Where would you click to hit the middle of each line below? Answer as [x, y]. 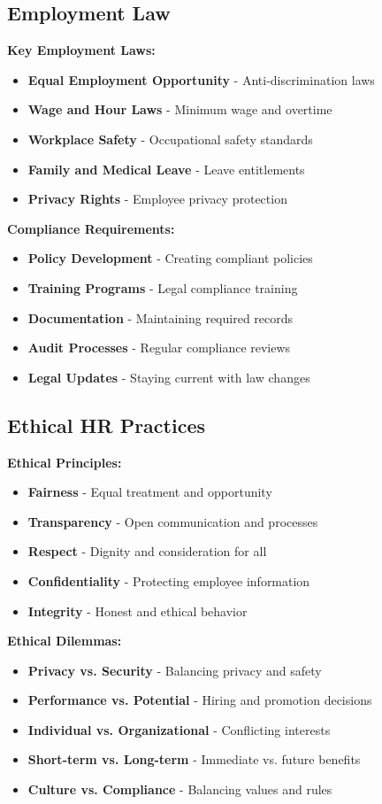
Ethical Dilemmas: [65, 641]
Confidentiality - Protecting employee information [169, 580]
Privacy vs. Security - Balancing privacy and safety [175, 670]
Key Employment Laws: [81, 50]
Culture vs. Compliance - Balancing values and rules [180, 789]
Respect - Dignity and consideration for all [147, 551]
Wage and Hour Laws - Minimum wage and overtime [180, 109]
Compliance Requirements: [91, 228]
